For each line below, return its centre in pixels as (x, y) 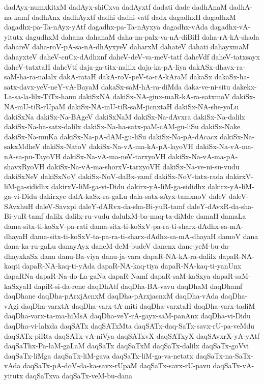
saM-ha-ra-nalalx (31, 77)
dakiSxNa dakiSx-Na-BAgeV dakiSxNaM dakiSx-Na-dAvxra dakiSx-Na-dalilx (125, 116)
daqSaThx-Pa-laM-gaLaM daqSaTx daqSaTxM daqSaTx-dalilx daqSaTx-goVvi (127, 346)
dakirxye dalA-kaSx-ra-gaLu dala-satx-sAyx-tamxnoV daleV (133, 196)
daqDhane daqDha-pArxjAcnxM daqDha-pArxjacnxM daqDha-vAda (111, 296)
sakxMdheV (22, 146)
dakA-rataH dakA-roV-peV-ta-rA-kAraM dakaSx (136, 77)
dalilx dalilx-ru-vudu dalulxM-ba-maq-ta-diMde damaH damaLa (146, 216)
